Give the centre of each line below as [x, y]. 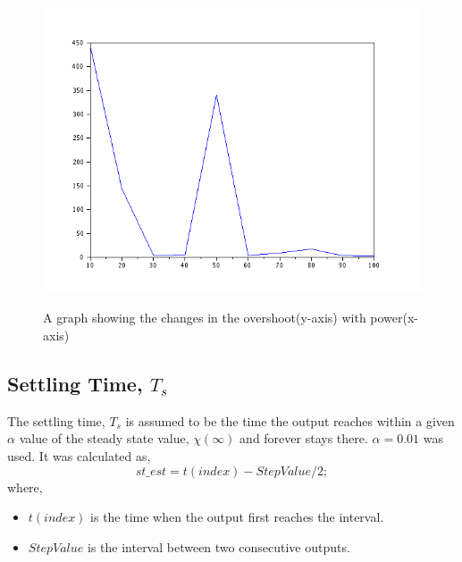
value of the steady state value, [104, 438]
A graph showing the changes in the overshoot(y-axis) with [205, 318]
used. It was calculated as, [79, 455]
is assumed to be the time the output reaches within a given [290, 420]
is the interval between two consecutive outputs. [219, 546]
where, [25, 487]
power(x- [395, 318]
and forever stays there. [304, 438]
